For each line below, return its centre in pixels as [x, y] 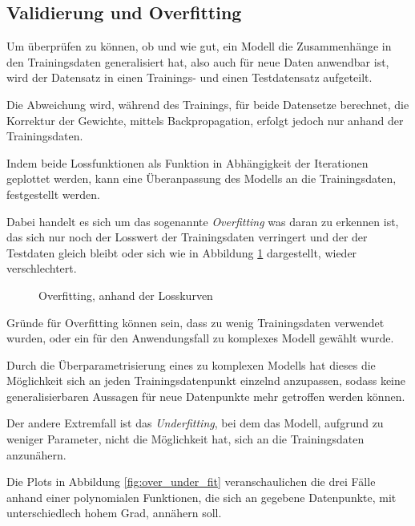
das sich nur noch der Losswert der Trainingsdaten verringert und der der [187, 237]
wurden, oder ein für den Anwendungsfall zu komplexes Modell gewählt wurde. [200, 338]
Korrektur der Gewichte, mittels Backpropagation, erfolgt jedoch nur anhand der [205, 120]
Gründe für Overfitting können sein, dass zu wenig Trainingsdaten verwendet [195, 322]
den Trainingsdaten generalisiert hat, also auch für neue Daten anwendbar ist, [198, 61]
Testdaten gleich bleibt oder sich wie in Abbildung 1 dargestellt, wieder [182, 252]
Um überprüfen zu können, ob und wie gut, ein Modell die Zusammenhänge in [199, 46]
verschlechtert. [42, 268]
